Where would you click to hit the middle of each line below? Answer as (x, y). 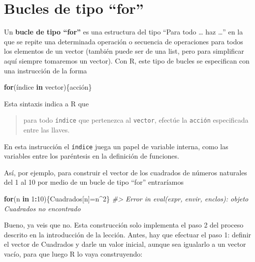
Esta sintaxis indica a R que (47, 103)
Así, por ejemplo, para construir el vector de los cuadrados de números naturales (126, 172)
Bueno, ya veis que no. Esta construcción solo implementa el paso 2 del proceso (124, 225)
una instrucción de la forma (46, 70)
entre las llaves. (47, 129)
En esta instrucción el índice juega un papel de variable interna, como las (116, 146)
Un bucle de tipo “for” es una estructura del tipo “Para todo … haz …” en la (124, 32)
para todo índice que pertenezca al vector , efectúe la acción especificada (136, 120)
